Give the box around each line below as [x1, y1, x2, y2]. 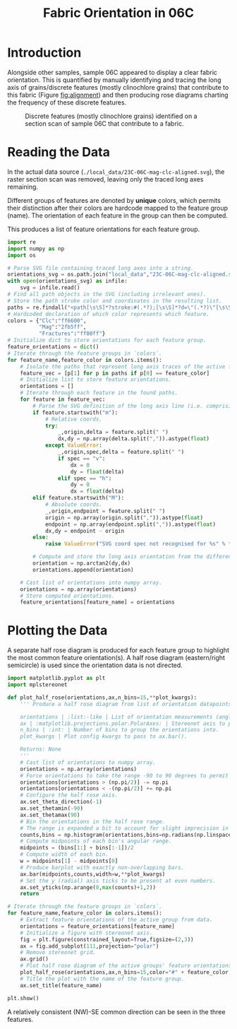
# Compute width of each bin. [20, 851, 109, 858]
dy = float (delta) [70, 468, 125, 475]
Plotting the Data [7, 623, 108, 639]
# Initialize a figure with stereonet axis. [20, 929, 153, 936]
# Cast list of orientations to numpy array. [20, 758, 157, 766]
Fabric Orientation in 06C [42, 5, 195, 21]
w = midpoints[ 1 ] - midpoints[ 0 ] [20, 857, 119, 865]
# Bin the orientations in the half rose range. [20, 818, 166, 825]
